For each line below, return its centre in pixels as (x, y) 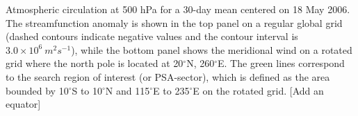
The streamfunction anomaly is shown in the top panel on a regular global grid (174, 22)
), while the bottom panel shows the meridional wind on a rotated (212, 49)
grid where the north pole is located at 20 (95, 63)
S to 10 (87, 90)
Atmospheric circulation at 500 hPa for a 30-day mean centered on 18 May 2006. (178, 9)
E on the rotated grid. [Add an (258, 90)
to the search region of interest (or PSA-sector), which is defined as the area (168, 76)
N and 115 (128, 90)
